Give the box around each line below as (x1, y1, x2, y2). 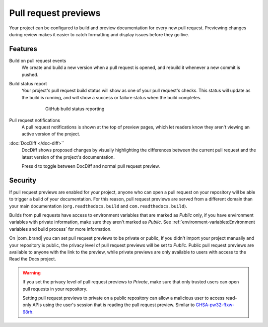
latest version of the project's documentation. (21, 154, 115, 160)
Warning (22, 269, 41, 275)
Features (9, 45, 37, 53)
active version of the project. (21, 131, 80, 137)
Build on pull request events (9, 58, 67, 64)
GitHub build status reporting (45, 106, 105, 112)
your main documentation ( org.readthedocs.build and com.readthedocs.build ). (9, 203, 188, 209)
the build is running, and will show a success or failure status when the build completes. (21, 94, 201, 100)
